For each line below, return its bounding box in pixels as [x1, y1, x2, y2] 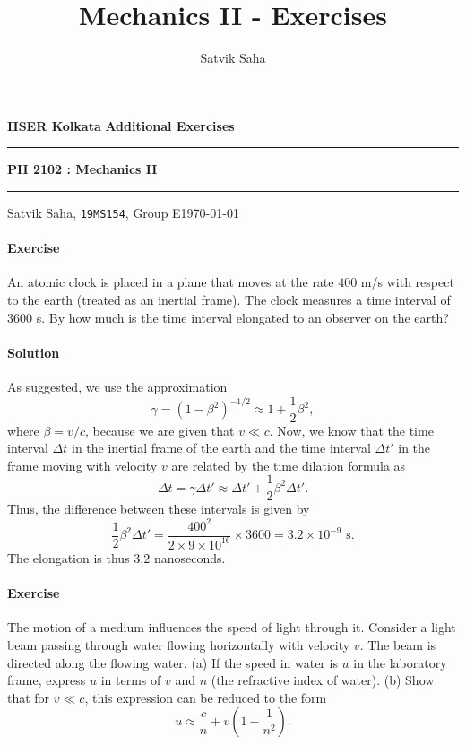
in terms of [100, 671, 161, 689]
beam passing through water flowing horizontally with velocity [7, 635, 350, 654]
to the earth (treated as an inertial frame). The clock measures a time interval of [7, 290, 451, 308]
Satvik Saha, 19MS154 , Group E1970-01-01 [7, 203, 239, 221]
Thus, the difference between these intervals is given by [7, 499, 310, 518]
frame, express [7, 671, 86, 689]
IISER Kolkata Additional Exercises [7, 116, 235, 134]
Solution [7, 342, 60, 361]
